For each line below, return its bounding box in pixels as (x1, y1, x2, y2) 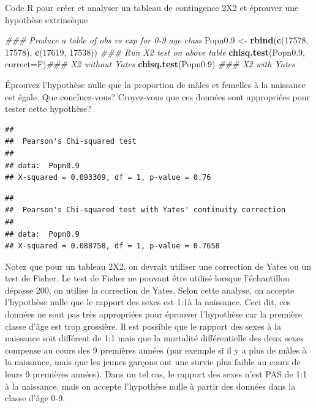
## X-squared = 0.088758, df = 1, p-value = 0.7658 (5, 242, 220, 251)
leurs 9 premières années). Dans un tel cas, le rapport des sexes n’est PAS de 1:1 (5, 368, 307, 380)
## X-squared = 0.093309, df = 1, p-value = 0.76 (5, 173, 211, 182)
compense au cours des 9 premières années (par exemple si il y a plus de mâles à (5, 343, 307, 356)
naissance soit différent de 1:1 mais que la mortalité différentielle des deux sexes (5, 332, 304, 344)
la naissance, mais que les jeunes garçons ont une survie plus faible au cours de (5, 355, 301, 368)
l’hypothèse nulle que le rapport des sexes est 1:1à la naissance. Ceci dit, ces (5, 295, 291, 308)
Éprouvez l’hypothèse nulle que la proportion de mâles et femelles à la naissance (5, 78, 306, 91)
